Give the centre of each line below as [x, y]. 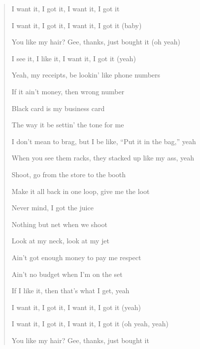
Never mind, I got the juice [52, 208]
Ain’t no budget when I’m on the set [67, 274]
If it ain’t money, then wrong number [68, 91]
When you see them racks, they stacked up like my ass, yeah [103, 158]
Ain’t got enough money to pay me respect [76, 257]
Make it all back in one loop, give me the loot [81, 191]
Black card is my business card [58, 108]
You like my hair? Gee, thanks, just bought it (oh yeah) [96, 42]
